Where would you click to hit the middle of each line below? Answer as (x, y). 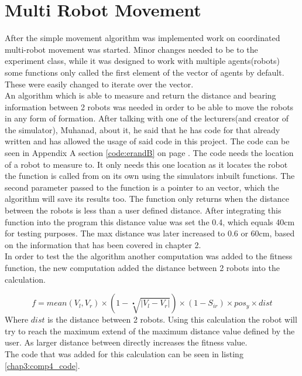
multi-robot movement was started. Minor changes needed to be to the (131, 49)
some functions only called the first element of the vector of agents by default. (145, 72)
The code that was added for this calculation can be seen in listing (124, 353)
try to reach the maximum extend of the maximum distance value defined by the (150, 331)
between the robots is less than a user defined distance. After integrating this (143, 210)
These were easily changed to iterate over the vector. (99, 84)
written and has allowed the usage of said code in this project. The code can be (147, 141)
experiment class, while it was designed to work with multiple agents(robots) (142, 61)
